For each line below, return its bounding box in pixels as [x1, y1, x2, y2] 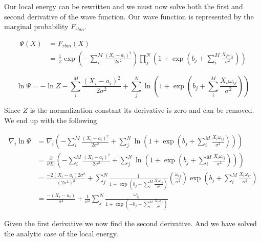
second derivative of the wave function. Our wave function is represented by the [4, 11, 254, 21]
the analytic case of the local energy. [4, 228, 118, 239]
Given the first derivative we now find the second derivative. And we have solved [4, 218, 257, 229]
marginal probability [4, 21, 69, 32]
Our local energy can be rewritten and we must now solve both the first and [4, 1, 243, 11]
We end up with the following [4, 114, 97, 125]
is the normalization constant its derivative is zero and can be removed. [30, 105, 254, 115]
